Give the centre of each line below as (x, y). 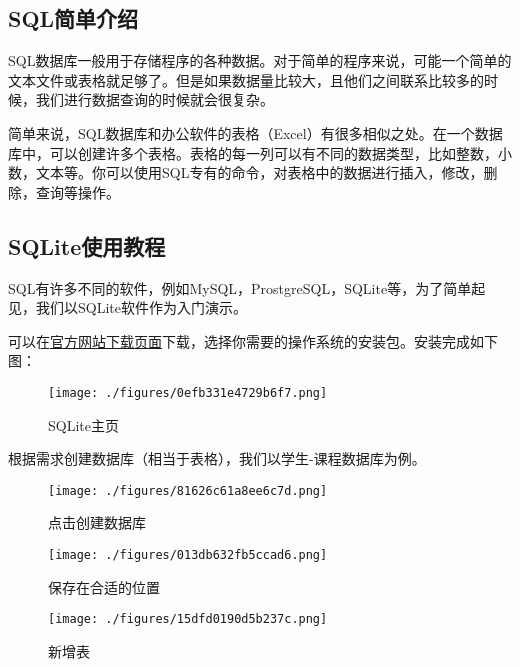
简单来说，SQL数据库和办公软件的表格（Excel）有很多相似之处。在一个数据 (255, 132)
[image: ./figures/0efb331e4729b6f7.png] (188, 392)
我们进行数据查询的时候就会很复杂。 (154, 99)
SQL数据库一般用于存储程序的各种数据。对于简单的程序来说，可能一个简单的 (260, 60)
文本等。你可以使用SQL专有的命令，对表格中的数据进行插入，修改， (259, 172)
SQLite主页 (83, 424)
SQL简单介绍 (73, 18)
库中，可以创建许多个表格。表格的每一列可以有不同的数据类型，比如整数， (253, 152)
